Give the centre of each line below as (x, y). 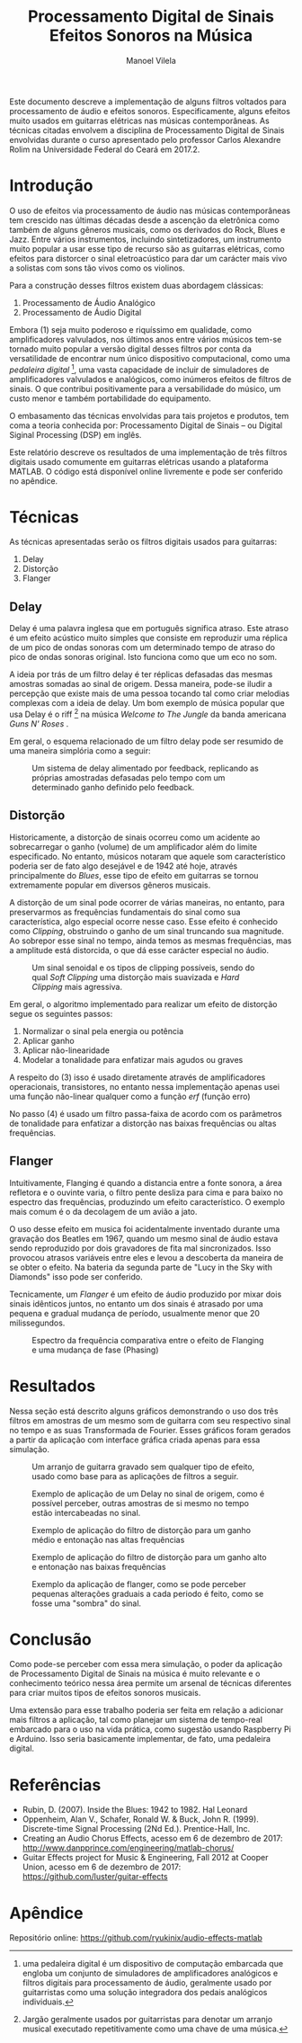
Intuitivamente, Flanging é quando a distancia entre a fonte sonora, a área (146, 1182)
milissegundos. (37, 1323)
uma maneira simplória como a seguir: (80, 750)
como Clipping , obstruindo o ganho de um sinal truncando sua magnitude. (147, 931)
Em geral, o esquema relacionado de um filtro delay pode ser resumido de (147, 741)
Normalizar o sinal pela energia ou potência (103, 1030)
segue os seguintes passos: (61, 1013)
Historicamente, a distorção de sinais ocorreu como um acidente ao (135, 837)
